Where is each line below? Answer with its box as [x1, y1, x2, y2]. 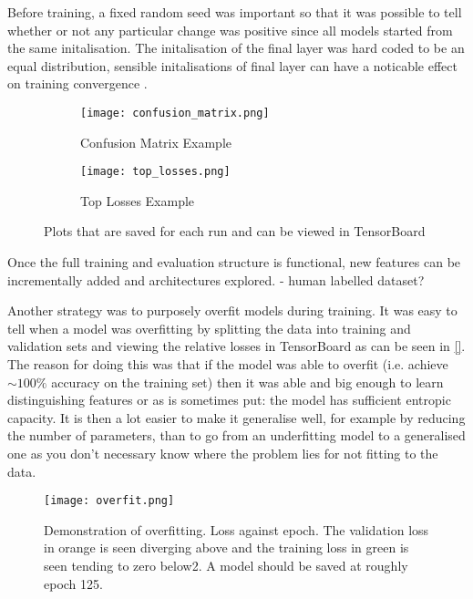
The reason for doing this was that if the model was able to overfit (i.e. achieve [7, 355, 448, 374]
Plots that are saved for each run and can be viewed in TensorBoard [44, 222, 426, 241]
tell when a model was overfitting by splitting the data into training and [7, 318, 411, 337]
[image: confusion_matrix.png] [80, 106, 270, 119]
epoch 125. [44, 573, 103, 593]
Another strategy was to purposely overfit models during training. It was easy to [7, 301, 458, 320]
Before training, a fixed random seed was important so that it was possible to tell [7, 3, 462, 21]
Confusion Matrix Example [80, 132, 232, 151]
